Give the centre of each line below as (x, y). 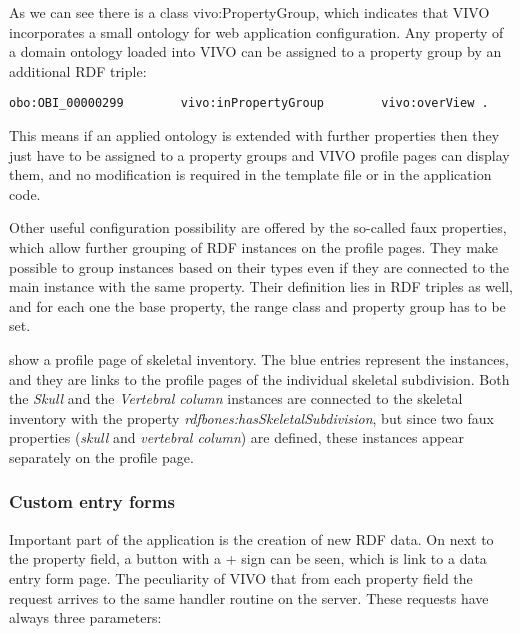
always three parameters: (85, 617)
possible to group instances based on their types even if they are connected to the (259, 266)
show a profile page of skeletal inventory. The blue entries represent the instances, (259, 358)
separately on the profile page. (101, 456)
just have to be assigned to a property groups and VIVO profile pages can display (259, 154)
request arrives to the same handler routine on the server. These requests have (249, 597)
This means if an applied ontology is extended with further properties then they (254, 135)
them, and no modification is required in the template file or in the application (250, 174)
